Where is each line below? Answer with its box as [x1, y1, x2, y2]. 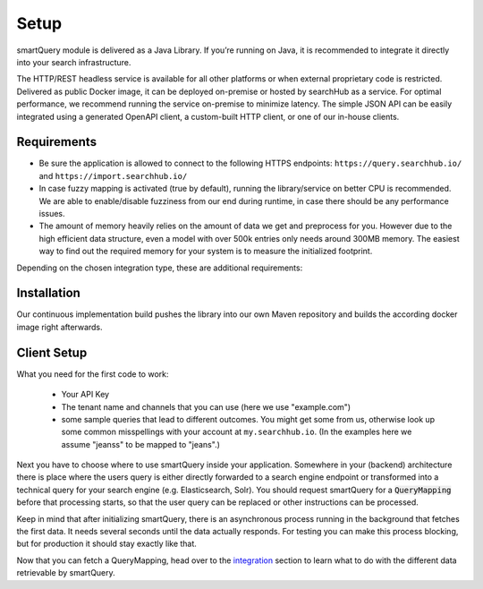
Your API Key [61, 389, 110, 400]
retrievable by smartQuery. [16, 568, 115, 578]
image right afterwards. [16, 321, 103, 332]
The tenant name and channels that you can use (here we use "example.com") [61, 401, 352, 412]
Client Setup [16, 345, 88, 360]
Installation [16, 286, 80, 301]
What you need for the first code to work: [16, 368, 169, 380]
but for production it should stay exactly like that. [16, 538, 197, 550]
